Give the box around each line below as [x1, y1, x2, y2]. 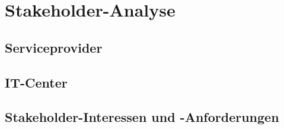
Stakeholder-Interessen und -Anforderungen [5, 108, 279, 126]
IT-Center [5, 73, 68, 91]
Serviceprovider [5, 38, 103, 56]
